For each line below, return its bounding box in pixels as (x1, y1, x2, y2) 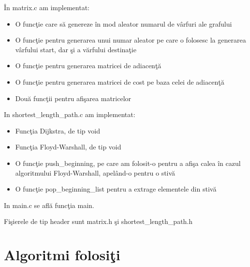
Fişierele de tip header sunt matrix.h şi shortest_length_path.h (4, 216, 193, 226)
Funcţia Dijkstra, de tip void (15, 125, 100, 135)
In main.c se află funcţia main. (4, 200, 94, 210)
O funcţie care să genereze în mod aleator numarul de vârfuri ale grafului (15, 18, 232, 29)
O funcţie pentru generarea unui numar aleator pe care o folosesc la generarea (15, 35, 246, 45)
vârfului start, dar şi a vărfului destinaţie (15, 44, 136, 54)
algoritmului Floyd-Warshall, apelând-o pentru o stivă (15, 167, 176, 178)
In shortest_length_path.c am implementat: (4, 109, 135, 119)
